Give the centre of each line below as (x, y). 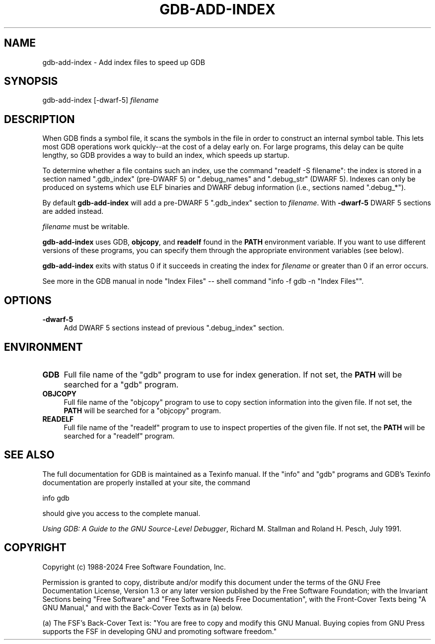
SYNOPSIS (31, 81)
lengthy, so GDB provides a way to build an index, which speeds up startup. (166, 155)
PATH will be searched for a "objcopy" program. (142, 410)
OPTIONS (28, 300)
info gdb (56, 498)
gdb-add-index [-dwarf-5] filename (101, 100)
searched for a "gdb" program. (121, 384)
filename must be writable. (86, 227)
